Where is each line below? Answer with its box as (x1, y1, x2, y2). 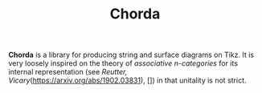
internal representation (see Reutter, (8, 67, 128, 77)
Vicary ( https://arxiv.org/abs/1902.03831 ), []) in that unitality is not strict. (8, 75, 247, 85)
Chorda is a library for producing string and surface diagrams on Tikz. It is (8, 50, 255, 60)
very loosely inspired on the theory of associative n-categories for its (8, 59, 239, 68)
